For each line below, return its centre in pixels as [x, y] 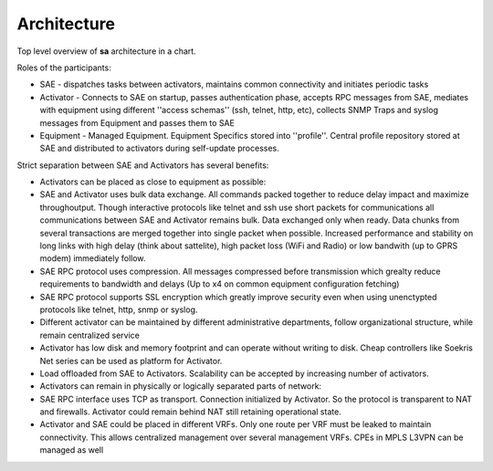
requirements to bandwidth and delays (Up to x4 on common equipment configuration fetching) [220, 284]
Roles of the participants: [64, 68]
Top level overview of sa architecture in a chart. [106, 51]
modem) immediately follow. [93, 258]
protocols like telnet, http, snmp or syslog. [119, 309]
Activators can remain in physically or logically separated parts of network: [181, 386]
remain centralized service [90, 335]
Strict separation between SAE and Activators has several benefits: [143, 165]
